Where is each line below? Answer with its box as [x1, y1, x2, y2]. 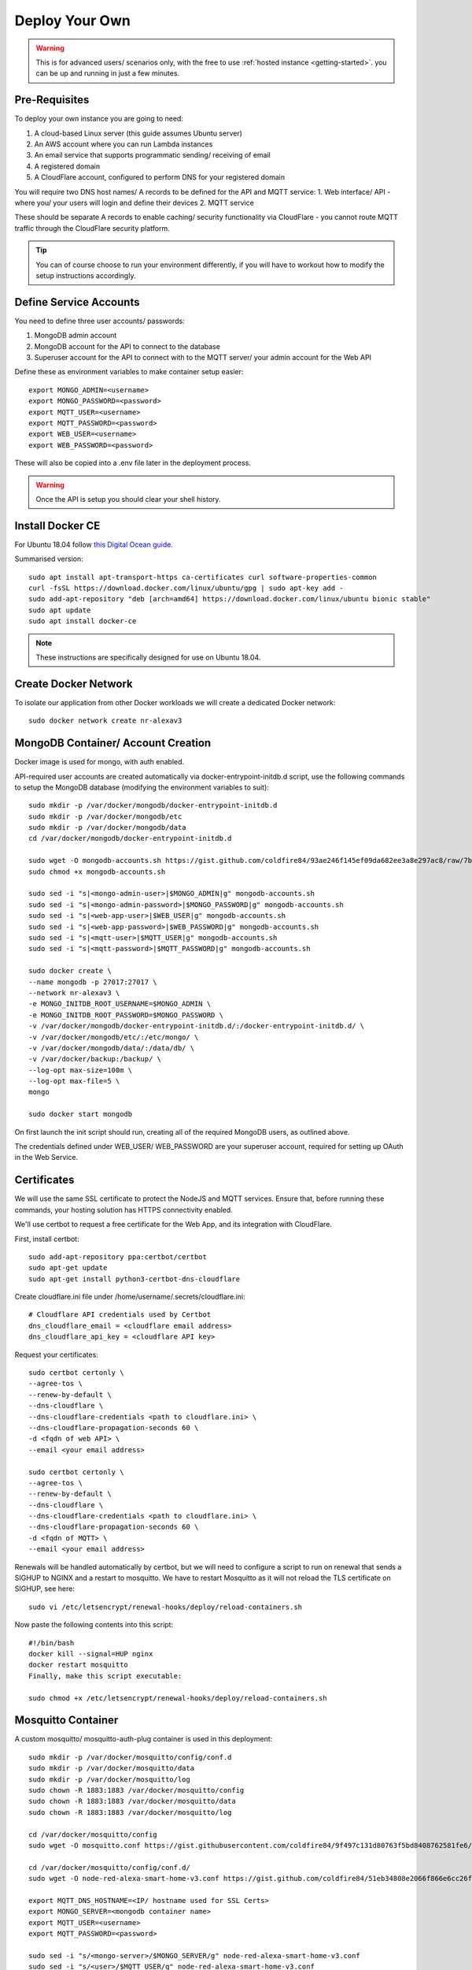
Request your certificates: [14, 1350, 98, 1359]
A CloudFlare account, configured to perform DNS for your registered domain [34, 173, 286, 182]
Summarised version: [14, 554, 84, 563]
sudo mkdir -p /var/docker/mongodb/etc [28, 812, 183, 821]
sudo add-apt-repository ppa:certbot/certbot [28, 1252, 208, 1261]
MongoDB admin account [34, 331, 117, 340]
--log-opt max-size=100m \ [28, 1065, 133, 1075]
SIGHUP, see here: [14, 1584, 75, 1593]
